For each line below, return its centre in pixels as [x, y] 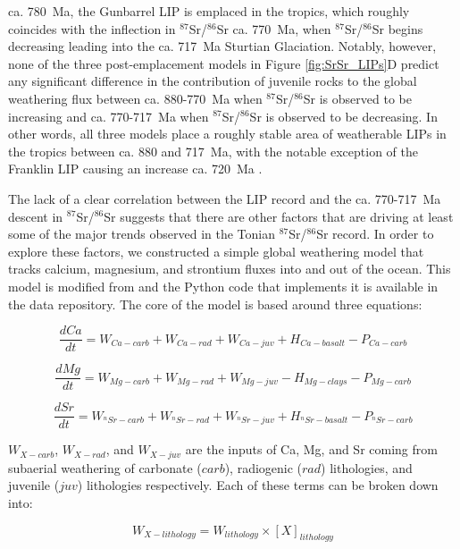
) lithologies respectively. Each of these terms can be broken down [258, 485]
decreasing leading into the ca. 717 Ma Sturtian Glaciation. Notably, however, [222, 46]
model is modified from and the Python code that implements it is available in [223, 286]
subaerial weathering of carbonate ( [105, 467]
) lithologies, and [367, 467]
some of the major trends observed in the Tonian [142, 234]
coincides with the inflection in [92, 28]
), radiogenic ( [263, 467]
